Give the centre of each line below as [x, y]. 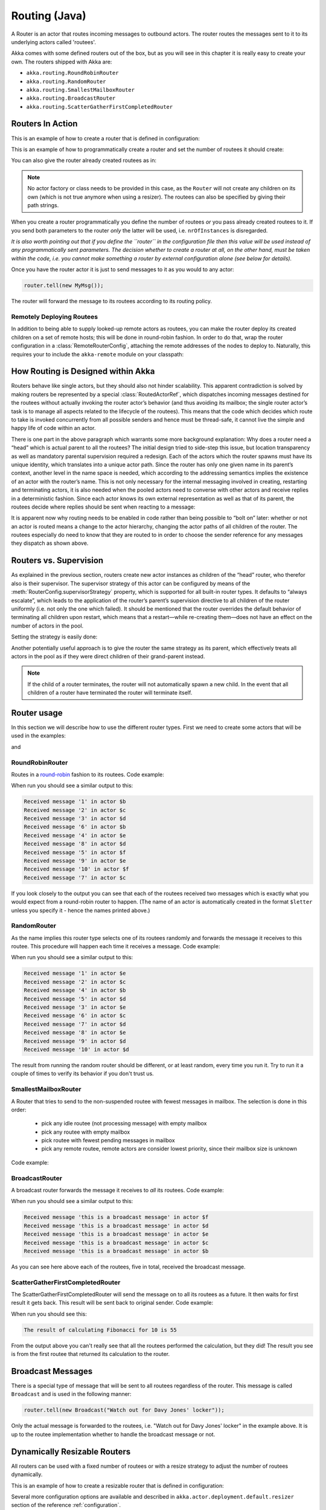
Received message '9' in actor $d [75, 1041]
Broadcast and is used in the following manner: [71, 1394]
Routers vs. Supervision [57, 561]
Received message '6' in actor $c [75, 1016]
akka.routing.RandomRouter [66, 81]
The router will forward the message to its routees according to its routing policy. [112, 301]
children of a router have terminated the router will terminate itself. [110, 693]
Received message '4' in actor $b [75, 990]
